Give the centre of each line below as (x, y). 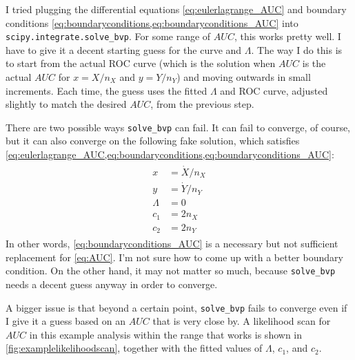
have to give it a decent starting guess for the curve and (124, 49)
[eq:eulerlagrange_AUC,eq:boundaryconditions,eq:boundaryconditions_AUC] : (170, 154)
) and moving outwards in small (244, 77)
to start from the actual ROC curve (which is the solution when (141, 63)
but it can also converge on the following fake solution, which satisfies (153, 141)
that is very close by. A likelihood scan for (242, 321)
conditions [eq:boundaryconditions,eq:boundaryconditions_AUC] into (152, 22)
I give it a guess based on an (66, 321)
